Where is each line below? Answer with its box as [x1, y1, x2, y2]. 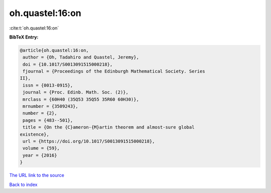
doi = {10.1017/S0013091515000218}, [23, 61, 113, 67]
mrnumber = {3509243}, [23, 103, 79, 109]
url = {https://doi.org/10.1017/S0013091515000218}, [23, 138, 155, 144]
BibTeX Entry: [9, 34, 39, 40]
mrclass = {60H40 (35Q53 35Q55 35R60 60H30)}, [23, 96, 139, 102]
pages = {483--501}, [23, 117, 73, 123]
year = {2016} [23, 152, 57, 158]
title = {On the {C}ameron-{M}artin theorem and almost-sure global [23, 124, 195, 130]
